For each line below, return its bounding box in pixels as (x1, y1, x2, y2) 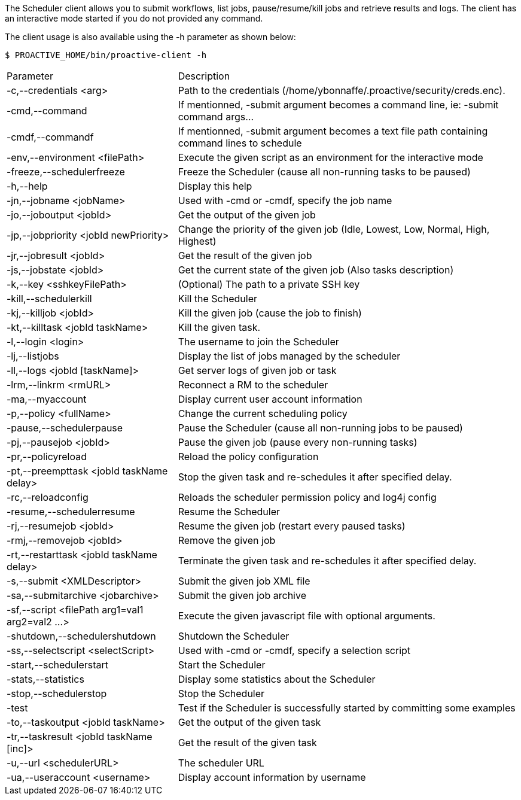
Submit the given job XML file (178, 575, 310, 587)
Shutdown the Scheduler (178, 630, 290, 642)
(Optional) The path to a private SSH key (178, 278, 360, 290)
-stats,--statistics (7, 673, 84, 685)
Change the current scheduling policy (178, 407, 348, 419)
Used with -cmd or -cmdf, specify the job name (178, 194, 392, 206)
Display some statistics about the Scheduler (178, 673, 376, 685)
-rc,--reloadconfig (7, 491, 89, 503)
